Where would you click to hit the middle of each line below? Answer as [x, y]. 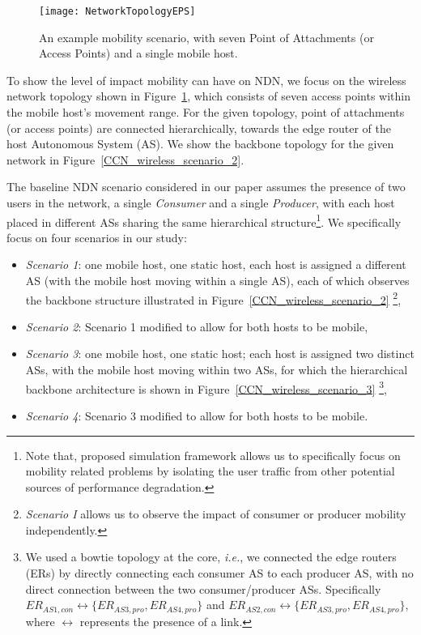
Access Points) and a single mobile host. [138, 53]
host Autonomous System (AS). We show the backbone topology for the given [200, 144]
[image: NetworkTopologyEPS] [117, 11]
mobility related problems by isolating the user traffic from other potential [210, 471]
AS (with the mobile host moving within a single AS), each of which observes [217, 281]
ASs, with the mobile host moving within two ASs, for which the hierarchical [217, 370]
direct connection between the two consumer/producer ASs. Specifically [203, 588]
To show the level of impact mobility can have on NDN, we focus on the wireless [206, 80]
